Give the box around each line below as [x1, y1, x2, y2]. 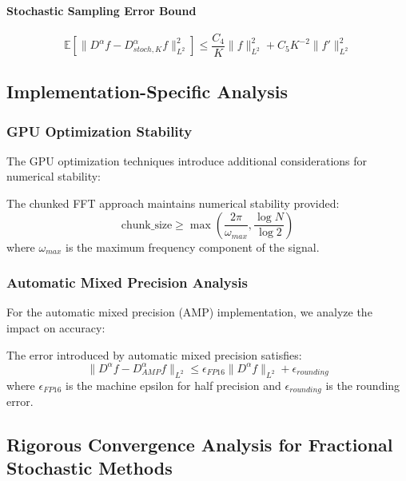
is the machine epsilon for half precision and [66, 376, 281, 393]
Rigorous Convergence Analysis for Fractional [6, 431, 393, 456]
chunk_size [121, 219, 173, 231]
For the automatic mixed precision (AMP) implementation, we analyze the [6, 304, 372, 320]
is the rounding [325, 376, 400, 393]
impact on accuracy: [6, 320, 105, 336]
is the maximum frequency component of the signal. [66, 238, 320, 255]
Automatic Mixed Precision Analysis [6, 272, 248, 292]
